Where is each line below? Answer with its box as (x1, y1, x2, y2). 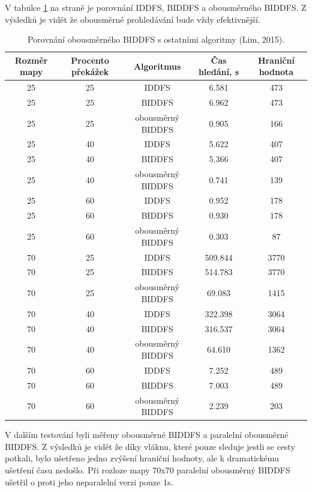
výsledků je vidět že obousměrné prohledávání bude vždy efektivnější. (5, 13, 260, 25)
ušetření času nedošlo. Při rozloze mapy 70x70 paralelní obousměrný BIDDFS (5, 464, 290, 476)
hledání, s (198, 65, 239, 78)
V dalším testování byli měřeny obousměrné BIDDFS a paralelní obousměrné (5, 428, 289, 441)
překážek (71, 65, 109, 78)
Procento (71, 53, 109, 66)
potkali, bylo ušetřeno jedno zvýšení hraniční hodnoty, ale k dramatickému (5, 452, 279, 464)
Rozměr (14, 53, 48, 66)
